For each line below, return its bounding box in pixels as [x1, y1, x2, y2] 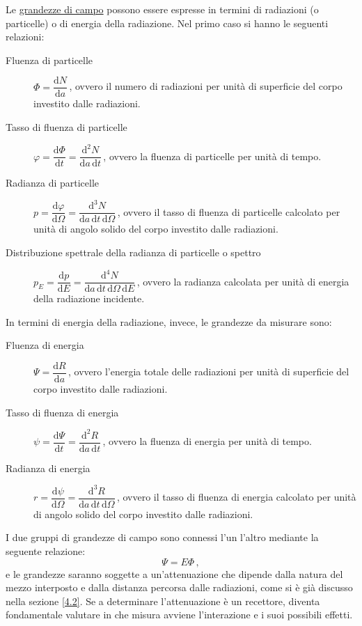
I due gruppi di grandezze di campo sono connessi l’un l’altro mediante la [6, 530, 319, 545]
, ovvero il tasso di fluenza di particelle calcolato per [117, 204, 340, 219]
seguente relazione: [6, 544, 86, 558]
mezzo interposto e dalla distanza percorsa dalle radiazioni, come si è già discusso [6, 580, 353, 595]
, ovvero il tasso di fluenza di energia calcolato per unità [116, 490, 356, 504]
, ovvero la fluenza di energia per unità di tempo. [102, 434, 312, 448]
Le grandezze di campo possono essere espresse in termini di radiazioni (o [6, 2, 319, 16]
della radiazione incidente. [33, 291, 145, 306]
